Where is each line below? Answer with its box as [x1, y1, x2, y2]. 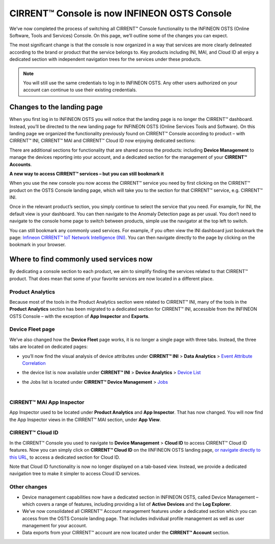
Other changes [9, 483, 47, 490]
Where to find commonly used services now [9, 255, 153, 264]
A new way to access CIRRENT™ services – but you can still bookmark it [9, 170, 164, 177]
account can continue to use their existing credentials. [23, 87, 137, 93]
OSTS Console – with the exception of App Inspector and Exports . [9, 313, 150, 319]
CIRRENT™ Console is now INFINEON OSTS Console [9, 8, 232, 19]
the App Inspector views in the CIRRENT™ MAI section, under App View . [9, 416, 161, 423]
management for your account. [22, 523, 88, 529]
